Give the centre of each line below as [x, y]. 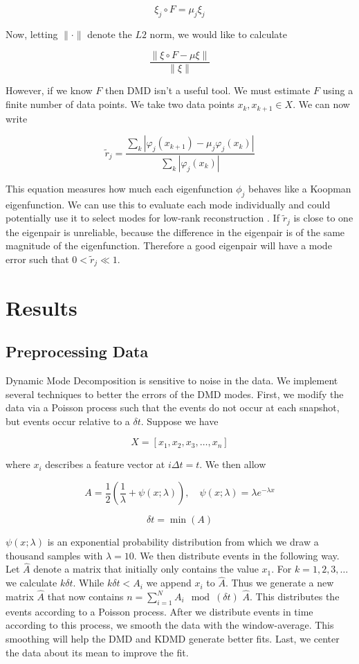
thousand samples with [54, 555]
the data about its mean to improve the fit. [97, 652]
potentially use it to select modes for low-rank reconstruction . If [142, 218]
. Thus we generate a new [279, 583]
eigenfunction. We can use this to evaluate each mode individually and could [168, 204]
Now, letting [32, 34]
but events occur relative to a [68, 421]
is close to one [323, 218]
